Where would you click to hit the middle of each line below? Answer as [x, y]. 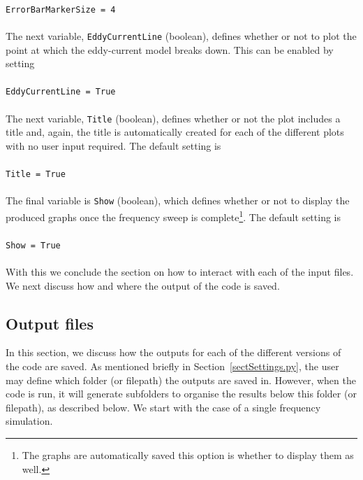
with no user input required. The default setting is [113, 145]
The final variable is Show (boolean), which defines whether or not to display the [178, 200]
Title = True [36, 174]
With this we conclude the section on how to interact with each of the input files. [180, 271]
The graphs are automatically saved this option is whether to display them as [188, 454]
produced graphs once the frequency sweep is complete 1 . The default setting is [173, 216]
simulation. [29, 421]
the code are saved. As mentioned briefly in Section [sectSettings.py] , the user [172, 366]
